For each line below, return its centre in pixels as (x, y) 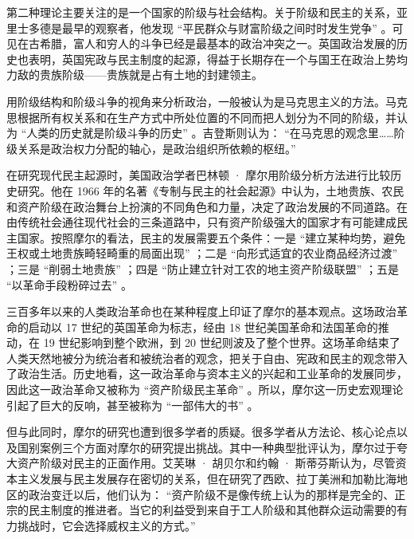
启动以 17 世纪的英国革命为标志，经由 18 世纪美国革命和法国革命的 (203, 327)
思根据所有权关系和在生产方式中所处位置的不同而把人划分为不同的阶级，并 (201, 117)
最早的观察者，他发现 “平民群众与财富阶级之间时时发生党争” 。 (227, 28)
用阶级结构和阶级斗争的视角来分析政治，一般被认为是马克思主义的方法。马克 (207, 101)
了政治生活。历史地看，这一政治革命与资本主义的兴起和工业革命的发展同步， (207, 374)
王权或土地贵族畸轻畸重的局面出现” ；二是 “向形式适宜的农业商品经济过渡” (202, 253)
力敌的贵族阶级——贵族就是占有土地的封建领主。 (135, 75)
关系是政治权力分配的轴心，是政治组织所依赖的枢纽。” (156, 148)
